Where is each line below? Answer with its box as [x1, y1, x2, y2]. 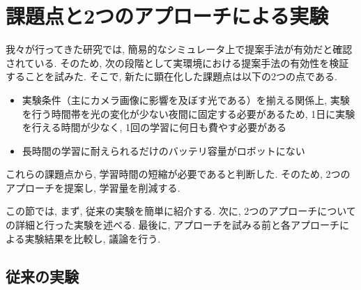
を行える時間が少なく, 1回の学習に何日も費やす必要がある [22, 120, 286, 135]
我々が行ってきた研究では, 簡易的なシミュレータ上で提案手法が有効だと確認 [6, 42, 353, 56]
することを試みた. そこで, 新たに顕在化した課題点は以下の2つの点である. [6, 69, 337, 84]
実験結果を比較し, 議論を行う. [24, 231, 161, 245]
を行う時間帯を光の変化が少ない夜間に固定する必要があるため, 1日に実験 [22, 106, 355, 121]
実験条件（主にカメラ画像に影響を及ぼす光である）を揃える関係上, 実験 [22, 92, 350, 107]
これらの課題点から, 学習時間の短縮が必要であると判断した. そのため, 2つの [6, 167, 351, 181]
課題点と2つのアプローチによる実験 [6, 1, 329, 30]
